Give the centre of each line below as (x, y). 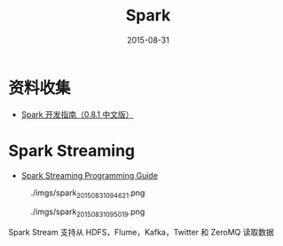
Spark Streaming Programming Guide (90, 175)
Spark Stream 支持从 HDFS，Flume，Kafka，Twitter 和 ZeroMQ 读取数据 (141, 233)
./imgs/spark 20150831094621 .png (88, 194)
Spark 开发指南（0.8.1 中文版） (77, 114)
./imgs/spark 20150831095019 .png (88, 213)
